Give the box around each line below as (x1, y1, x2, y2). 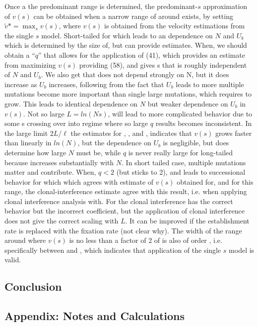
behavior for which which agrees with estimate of (4, 176, 154, 187)
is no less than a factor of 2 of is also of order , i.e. (69, 235, 222, 245)
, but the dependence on (77, 137, 151, 148)
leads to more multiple (176, 79, 244, 89)
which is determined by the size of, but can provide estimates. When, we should (4, 40, 247, 50)
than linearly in (4, 137, 52, 148)
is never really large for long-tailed (128, 147, 233, 157)
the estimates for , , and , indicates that (70, 127, 192, 138)
